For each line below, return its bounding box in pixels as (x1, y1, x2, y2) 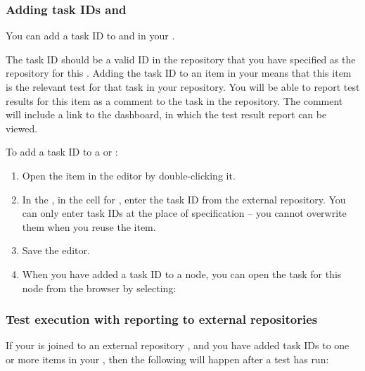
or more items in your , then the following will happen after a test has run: (6, 351, 329, 366)
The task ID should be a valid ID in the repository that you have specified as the (6, 51, 356, 66)
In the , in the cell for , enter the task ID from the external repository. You (22, 191, 346, 206)
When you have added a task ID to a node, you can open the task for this (22, 266, 342, 281)
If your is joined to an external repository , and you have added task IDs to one (6, 338, 350, 353)
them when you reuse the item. (22, 219, 156, 234)
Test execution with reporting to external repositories (6, 310, 318, 328)
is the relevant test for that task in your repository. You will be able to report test (6, 80, 360, 94)
